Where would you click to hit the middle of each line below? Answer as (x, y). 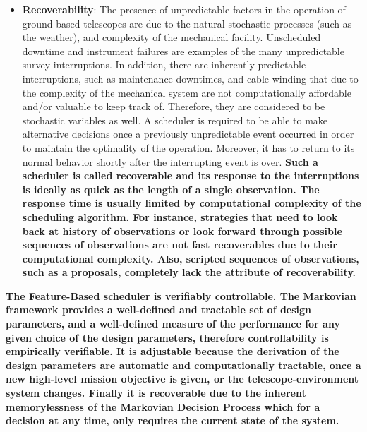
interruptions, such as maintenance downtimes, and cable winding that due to (190, 78)
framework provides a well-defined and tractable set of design (159, 310)
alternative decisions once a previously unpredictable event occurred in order (188, 134)
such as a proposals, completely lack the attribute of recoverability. (189, 272)
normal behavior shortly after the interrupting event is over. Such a (170, 161)
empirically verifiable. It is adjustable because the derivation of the (173, 351)
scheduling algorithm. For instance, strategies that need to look (180, 216)
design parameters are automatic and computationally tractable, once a (183, 365)
